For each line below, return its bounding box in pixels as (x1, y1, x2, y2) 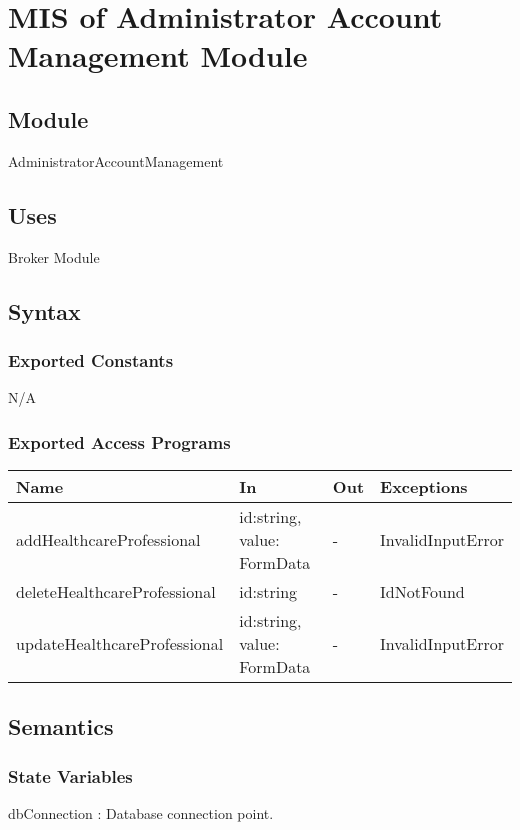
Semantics (8, 711, 114, 742)
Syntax (8, 295, 81, 326)
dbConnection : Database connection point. (8, 802, 274, 823)
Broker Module (8, 246, 100, 267)
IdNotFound (380, 579, 465, 603)
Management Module (8, 35, 308, 76)
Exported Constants (8, 347, 174, 372)
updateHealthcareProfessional (16, 631, 224, 655)
